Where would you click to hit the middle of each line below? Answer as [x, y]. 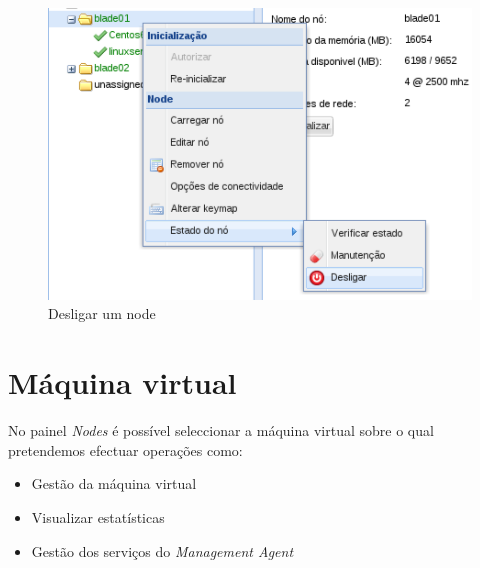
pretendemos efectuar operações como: [125, 449]
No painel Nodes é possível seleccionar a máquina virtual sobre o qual [221, 430]
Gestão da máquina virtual [114, 483]
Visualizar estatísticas [98, 516]
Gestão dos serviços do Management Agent [162, 550]
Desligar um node [102, 313]
